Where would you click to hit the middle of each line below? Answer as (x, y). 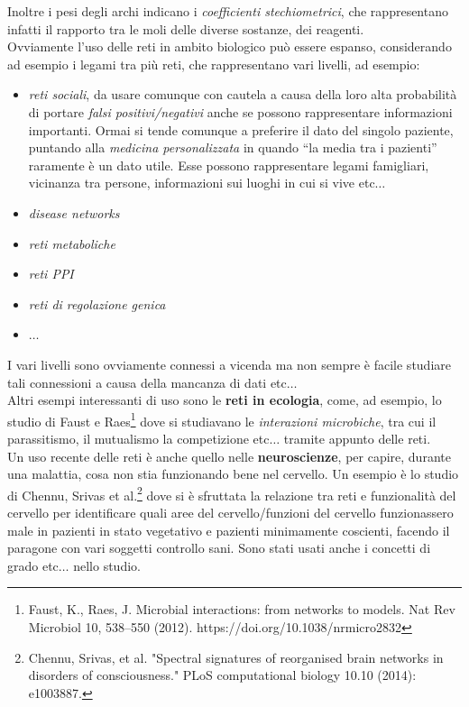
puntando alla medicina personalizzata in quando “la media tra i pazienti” (233, 147)
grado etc (33, 565)
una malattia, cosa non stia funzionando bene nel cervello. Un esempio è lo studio (233, 474)
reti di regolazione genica (97, 303)
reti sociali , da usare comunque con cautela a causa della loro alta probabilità (243, 94)
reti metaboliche (72, 243)
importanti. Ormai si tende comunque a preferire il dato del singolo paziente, (241, 129)
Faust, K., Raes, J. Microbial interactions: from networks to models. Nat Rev (242, 609)
